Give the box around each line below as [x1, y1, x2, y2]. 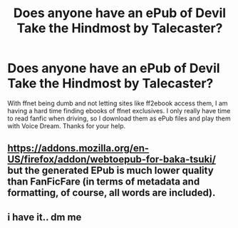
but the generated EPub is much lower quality [7, 165, 214, 177]
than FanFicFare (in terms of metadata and [7, 176, 200, 188]
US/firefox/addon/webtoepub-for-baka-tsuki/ [7, 153, 216, 165]
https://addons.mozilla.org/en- [7, 142, 150, 155]
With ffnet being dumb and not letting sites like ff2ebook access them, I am [7, 98, 228, 108]
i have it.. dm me [7, 211, 82, 223]
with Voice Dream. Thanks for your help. [7, 121, 126, 130]
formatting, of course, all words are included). [7, 187, 216, 199]
